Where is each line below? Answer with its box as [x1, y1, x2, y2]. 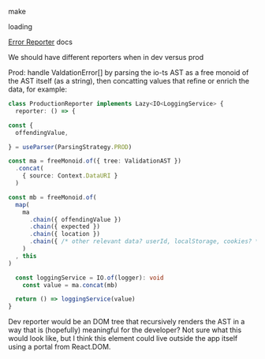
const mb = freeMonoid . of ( [8, 193, 97, 201]
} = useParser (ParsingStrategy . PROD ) [8, 143, 132, 151]
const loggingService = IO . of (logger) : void [15, 274, 164, 282]
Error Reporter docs [8, 37, 73, 47]
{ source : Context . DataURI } [22, 172, 118, 180]
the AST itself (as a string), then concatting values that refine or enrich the [8, 77, 250, 85]
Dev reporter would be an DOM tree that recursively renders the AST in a [8, 317, 245, 327]
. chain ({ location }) [28, 230, 101, 238]
